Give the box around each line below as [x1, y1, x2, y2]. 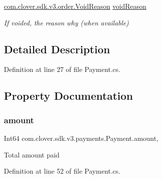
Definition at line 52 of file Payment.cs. [4, 166, 121, 176]
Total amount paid [4, 149, 60, 159]
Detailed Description [4, 41, 110, 56]
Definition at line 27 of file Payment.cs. [4, 64, 121, 74]
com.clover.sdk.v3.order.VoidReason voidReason [4, 1, 146, 11]
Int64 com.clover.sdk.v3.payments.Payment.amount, [4, 133, 159, 143]
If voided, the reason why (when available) [4, 17, 129, 27]
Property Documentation [4, 88, 133, 103]
